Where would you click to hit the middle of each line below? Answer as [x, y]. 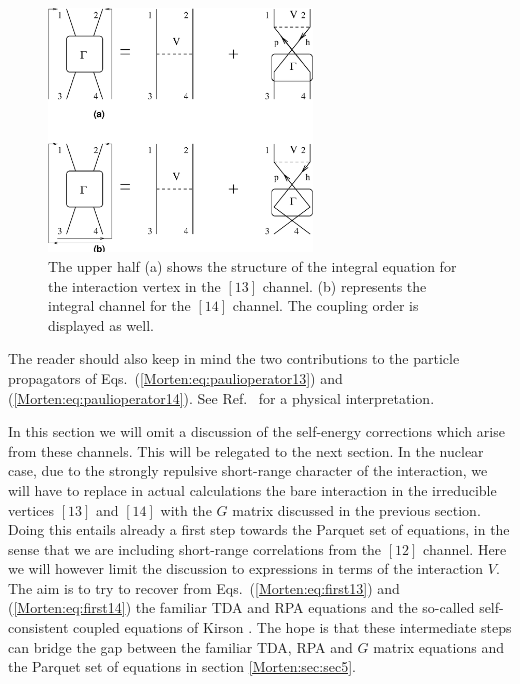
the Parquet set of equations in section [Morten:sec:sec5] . [182, 666]
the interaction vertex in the [134, 285]
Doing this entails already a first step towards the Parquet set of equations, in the [259, 529]
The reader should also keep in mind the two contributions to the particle [234, 358]
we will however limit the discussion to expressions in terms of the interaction [246, 568]
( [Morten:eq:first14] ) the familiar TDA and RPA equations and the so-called [241, 607]
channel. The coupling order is [325, 305]
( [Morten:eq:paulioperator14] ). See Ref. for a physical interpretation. [221, 397]
